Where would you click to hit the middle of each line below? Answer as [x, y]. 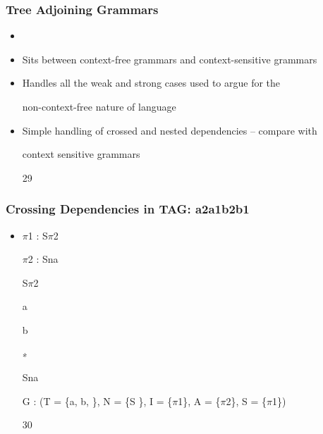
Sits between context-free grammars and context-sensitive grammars [170, 59]
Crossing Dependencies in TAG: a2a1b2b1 [128, 209]
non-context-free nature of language [99, 106]
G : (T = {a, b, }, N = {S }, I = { [97, 401]
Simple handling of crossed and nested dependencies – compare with [170, 130]
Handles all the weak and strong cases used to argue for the [151, 83]
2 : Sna [43, 259]
